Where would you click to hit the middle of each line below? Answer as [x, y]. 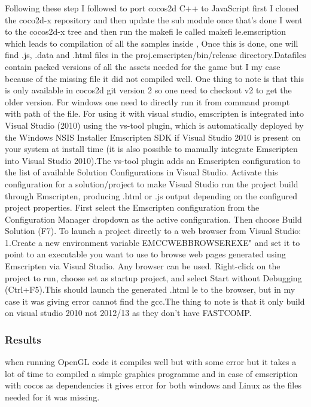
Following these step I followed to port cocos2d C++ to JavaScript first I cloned [152, 8]
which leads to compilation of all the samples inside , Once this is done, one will [152, 43]
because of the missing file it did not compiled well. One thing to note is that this [155, 78]
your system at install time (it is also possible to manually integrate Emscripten [151, 149]
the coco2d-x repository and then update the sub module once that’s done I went [154, 19]
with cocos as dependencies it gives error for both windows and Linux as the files [153, 385]
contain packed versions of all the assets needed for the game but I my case [143, 66]
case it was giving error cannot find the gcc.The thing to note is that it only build [155, 301]
